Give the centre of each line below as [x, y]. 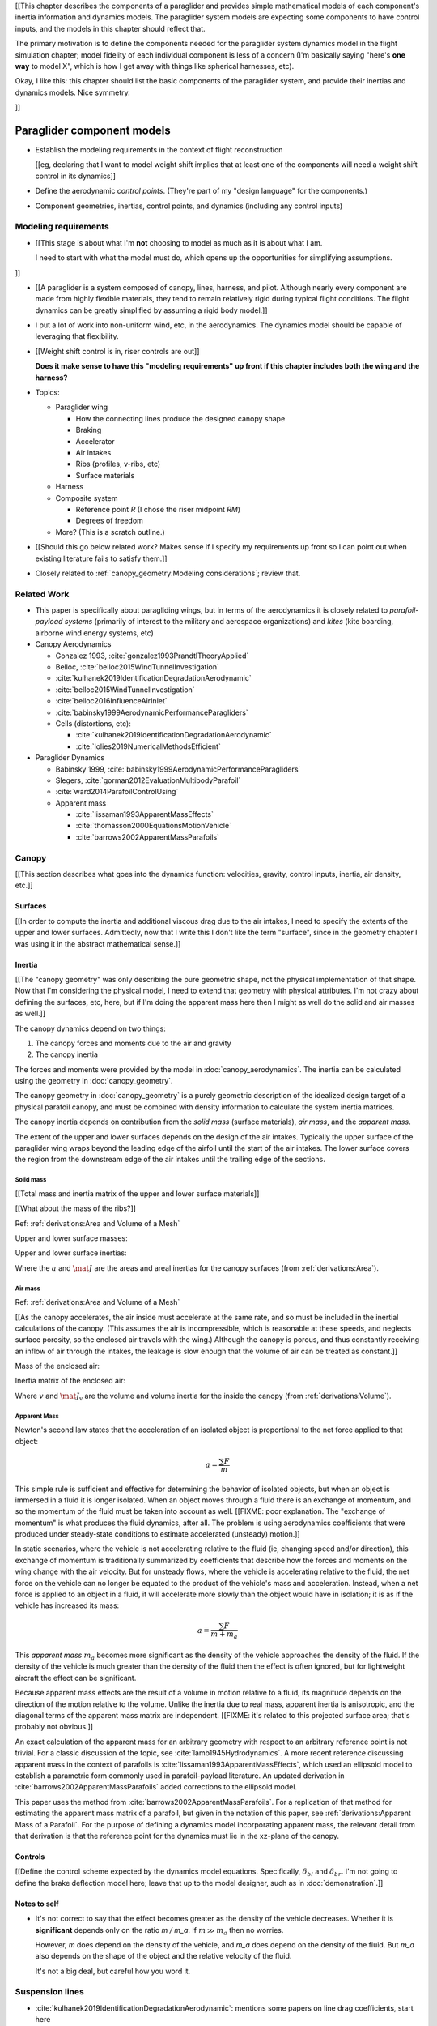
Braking [89, 430]
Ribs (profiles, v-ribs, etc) [118, 464]
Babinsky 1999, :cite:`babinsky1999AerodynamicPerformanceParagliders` [178, 769]
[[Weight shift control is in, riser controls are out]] [117, 351]
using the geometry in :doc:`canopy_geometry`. [94, 1081]
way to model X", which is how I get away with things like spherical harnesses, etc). [155, 66]
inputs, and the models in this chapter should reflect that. [110, 28]
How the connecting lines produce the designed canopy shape [180, 418]
